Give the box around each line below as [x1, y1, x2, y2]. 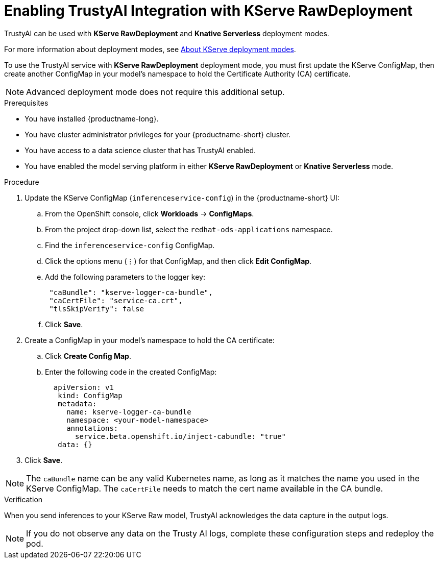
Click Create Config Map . [45, 351, 131, 360]
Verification [4, 495, 43, 504]
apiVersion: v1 [53, 383, 114, 391]
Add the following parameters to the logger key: [45, 272, 205, 281]
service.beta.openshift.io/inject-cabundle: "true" [75, 432, 286, 440]
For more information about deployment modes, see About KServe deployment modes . [4, 44, 296, 54]
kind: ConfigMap [58, 391, 123, 400]
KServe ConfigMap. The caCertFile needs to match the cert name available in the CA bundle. [26, 483, 383, 494]
